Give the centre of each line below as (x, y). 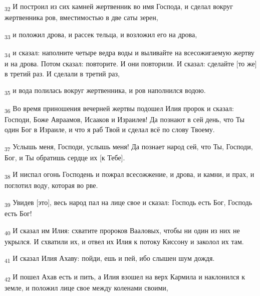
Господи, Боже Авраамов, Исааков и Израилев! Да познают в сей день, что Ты (124, 119)
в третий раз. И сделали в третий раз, (62, 73)
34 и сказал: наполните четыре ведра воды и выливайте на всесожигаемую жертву (129, 53)
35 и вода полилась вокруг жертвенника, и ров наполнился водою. (105, 91)
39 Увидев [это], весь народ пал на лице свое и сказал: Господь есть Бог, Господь (128, 203)
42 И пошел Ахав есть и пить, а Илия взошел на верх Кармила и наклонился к (125, 277)
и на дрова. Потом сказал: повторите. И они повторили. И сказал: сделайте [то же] (131, 63)
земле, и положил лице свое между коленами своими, (86, 287)
